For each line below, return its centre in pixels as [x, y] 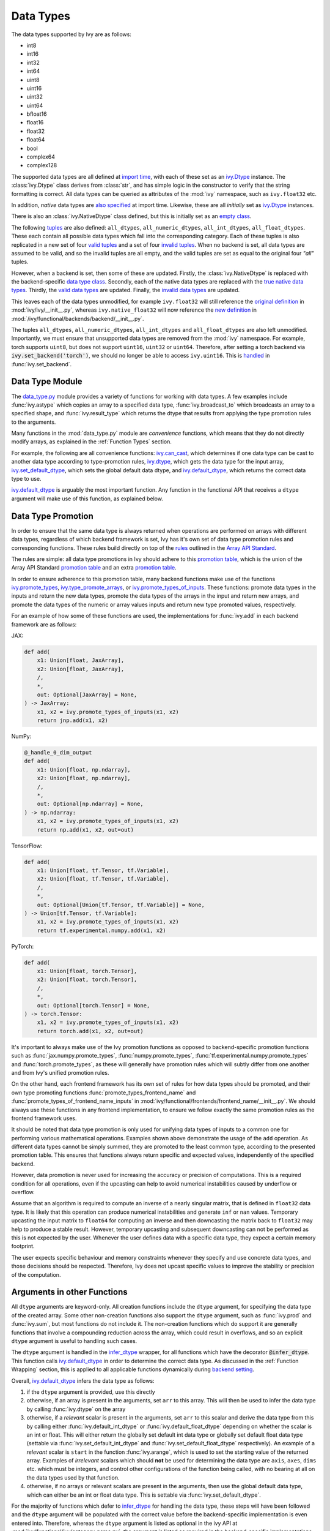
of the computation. [36, 1274]
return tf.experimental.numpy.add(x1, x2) [101, 930]
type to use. [27, 479]
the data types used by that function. [73, 1477]
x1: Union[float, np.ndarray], [84, 769]
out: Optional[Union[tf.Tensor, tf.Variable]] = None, [121, 905]
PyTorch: [23, 946]
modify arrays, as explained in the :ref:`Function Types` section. [92, 442]
